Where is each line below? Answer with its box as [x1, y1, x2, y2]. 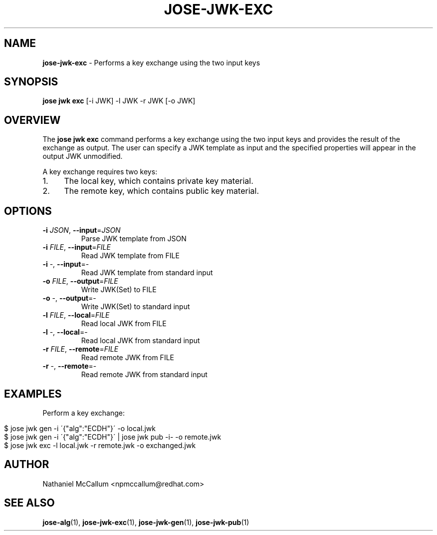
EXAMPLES [4, 387, 62, 400]
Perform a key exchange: [42, 408, 125, 417]
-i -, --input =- [42, 260, 89, 269]
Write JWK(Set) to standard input [81, 302, 190, 311]
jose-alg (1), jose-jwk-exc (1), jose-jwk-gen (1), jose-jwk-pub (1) [42, 518, 249, 527]
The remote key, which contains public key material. [64, 186, 259, 196]
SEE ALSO [4, 497, 55, 510]
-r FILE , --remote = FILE [42, 345, 119, 354]
